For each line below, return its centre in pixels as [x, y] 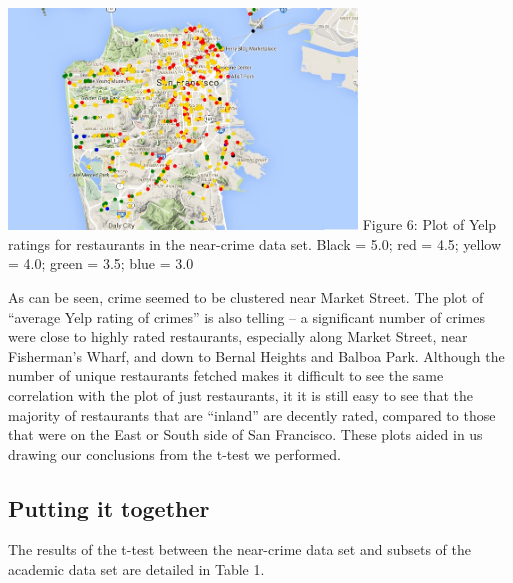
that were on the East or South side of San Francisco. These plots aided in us [245, 434]
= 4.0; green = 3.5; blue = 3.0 [101, 263]
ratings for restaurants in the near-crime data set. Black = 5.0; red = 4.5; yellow [255, 243]
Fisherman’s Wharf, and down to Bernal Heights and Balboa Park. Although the [256, 355]
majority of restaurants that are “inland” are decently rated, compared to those [252, 414]
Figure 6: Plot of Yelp [429, 224]
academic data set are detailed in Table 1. [136, 569]
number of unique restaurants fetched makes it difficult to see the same [226, 375]
